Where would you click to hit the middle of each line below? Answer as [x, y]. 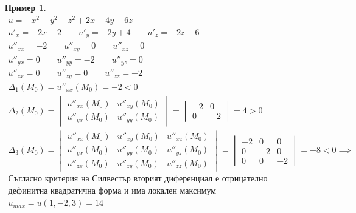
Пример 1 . [26, 7]
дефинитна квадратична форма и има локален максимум [112, 191]
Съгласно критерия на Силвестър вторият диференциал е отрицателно [138, 179]
